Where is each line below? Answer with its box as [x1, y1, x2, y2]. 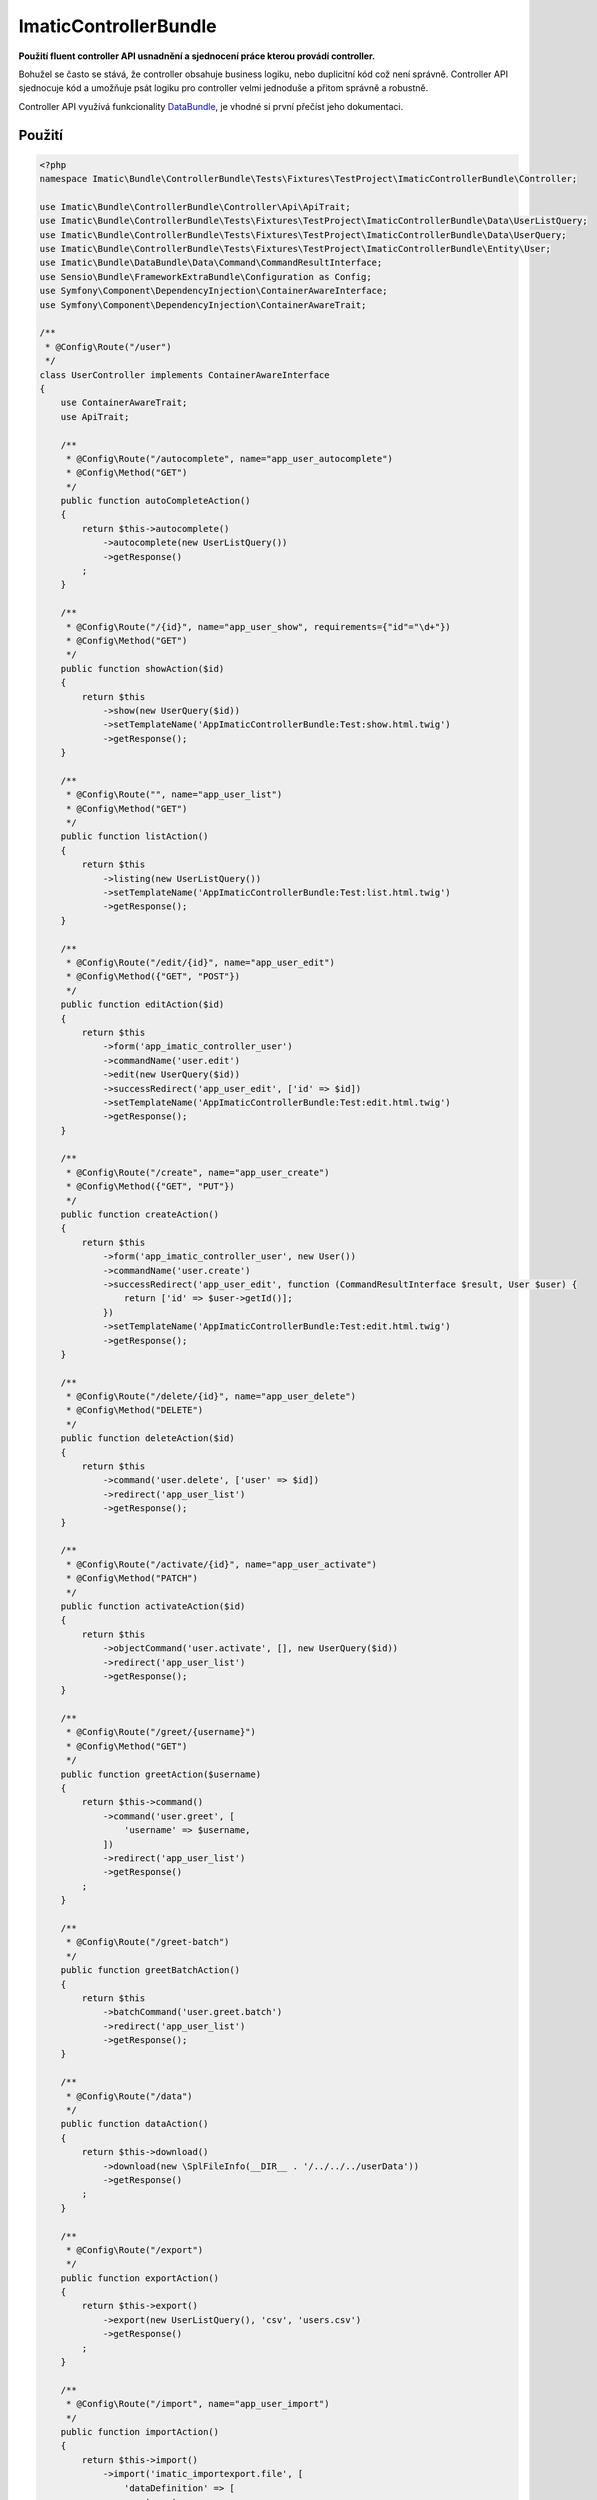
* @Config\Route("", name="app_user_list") [65, 789, 283, 800]
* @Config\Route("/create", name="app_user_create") [65, 1166, 330, 1178]
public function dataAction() [60, 2118, 209, 2130]
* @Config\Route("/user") [45, 341, 172, 352]
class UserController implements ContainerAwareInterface [39, 369, 330, 380]
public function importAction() [60, 2426, 220, 2437]
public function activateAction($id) [60, 1600, 246, 1612]
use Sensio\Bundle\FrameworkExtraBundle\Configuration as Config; [39, 271, 372, 282]
